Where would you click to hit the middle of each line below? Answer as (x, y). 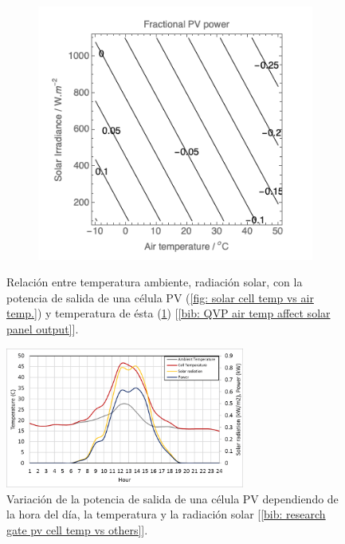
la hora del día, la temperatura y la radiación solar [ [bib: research (166, 514)
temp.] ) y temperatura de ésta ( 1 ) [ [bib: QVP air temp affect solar (169, 313)
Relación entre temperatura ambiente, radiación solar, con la (155, 282)
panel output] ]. (43, 328)
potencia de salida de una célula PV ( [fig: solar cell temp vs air (160, 297)
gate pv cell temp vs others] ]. (77, 529)
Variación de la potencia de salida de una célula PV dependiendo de (172, 498)
